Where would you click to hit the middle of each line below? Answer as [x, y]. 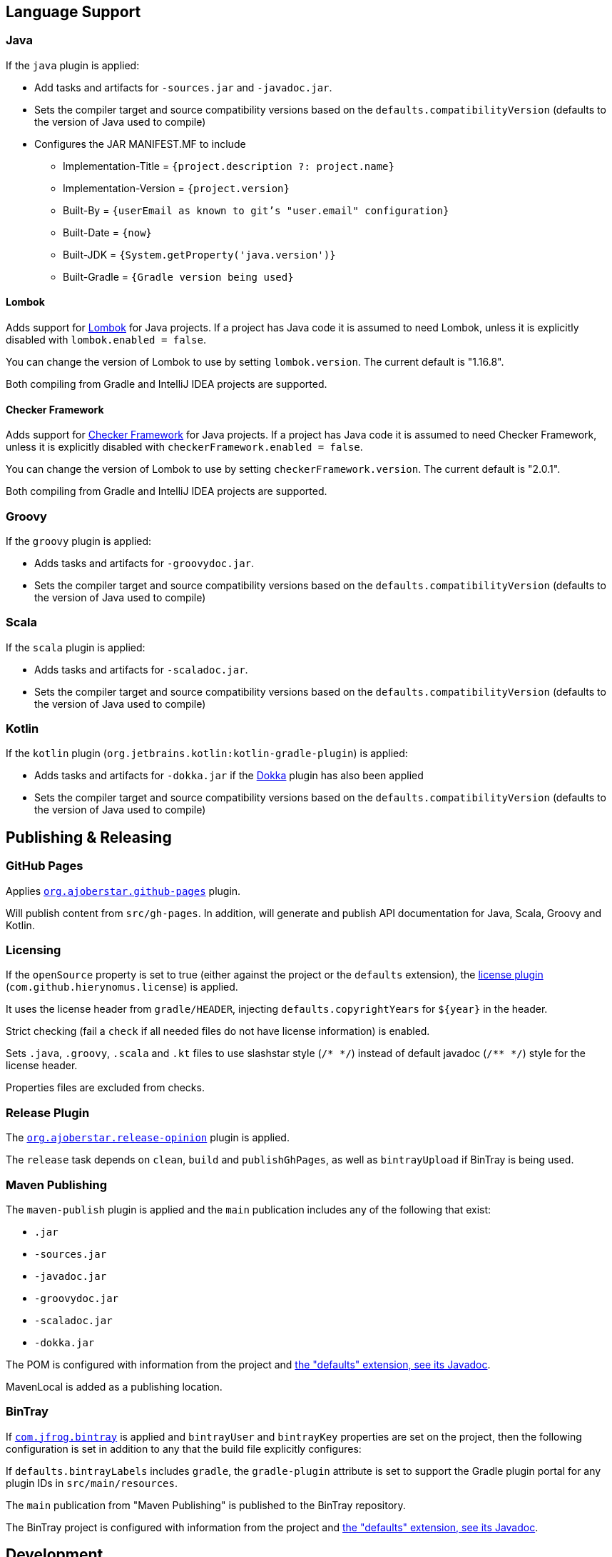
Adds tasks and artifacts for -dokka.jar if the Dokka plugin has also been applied [229, 776]
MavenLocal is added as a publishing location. [114, 1386]
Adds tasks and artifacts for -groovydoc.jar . [144, 563]
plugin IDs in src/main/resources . [92, 1483]
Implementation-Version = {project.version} [176, 188]
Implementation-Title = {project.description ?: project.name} [229, 166]
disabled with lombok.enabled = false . [106, 340]
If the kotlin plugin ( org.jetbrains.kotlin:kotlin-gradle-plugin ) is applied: [207, 754]
